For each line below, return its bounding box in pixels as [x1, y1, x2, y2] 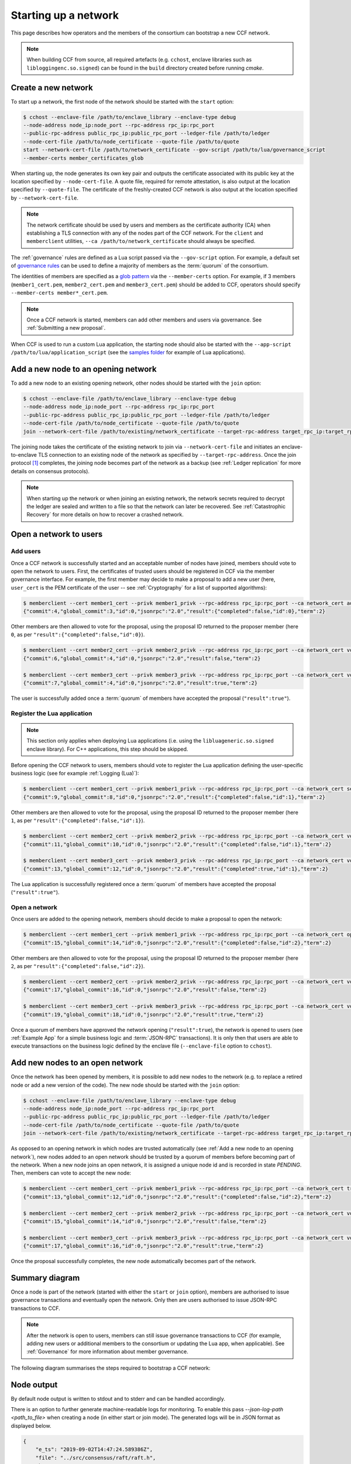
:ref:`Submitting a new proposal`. [26, 324, 106, 331]
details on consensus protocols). [11, 467, 90, 474]
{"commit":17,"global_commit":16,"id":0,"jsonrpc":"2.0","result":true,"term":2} [23, 1243, 264, 1250]
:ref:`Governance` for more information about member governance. [26, 1348, 188, 1355]
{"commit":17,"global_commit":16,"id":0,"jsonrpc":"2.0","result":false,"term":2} [23, 987, 267, 993]
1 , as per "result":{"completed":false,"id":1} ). [11, 817, 145, 824]
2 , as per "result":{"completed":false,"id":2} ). [11, 963, 145, 970]
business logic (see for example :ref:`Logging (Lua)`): [11, 770, 139, 777]
